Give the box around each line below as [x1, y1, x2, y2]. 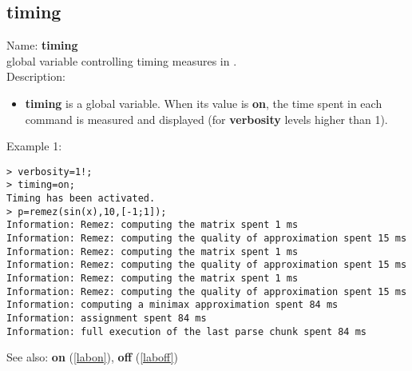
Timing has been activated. [6, 193, 156, 205]
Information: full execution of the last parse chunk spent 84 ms [6, 325, 367, 337]
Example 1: [6, 138, 62, 154]
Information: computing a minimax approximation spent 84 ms [6, 299, 339, 311]
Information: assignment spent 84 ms [6, 312, 207, 324]
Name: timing [6, 37, 78, 54]
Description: [6, 68, 65, 85]
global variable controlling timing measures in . [6, 52, 237, 69]
